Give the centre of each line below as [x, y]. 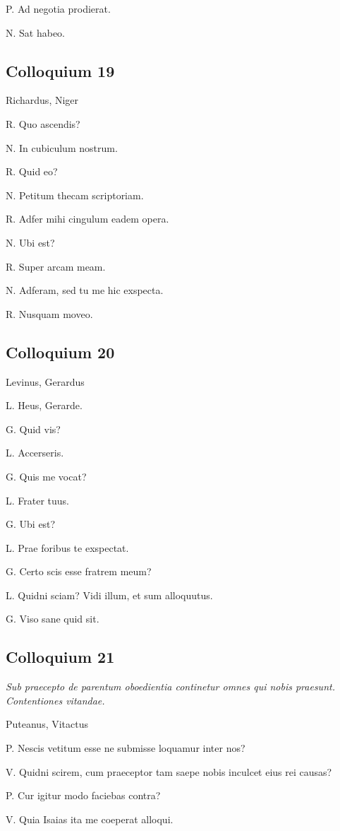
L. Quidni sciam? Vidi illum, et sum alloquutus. [109, 595]
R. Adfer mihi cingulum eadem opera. [87, 219]
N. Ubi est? [30, 242]
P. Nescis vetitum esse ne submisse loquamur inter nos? [126, 748]
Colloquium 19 [60, 70]
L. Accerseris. [35, 453]
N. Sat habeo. [36, 32]
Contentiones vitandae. [55, 700]
